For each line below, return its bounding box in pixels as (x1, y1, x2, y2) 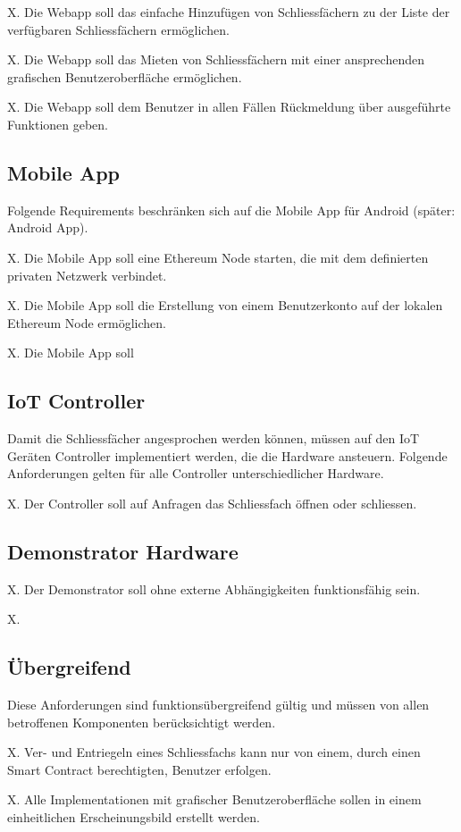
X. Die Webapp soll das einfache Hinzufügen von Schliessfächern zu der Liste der (7, 3, 450, 21)
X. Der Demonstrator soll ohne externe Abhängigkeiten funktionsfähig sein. (7, 579, 421, 598)
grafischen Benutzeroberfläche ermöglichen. (7, 67, 242, 86)
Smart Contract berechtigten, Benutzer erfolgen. (7, 760, 272, 778)
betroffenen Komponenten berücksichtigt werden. (7, 712, 276, 731)
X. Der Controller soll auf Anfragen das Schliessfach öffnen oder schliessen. (7, 493, 417, 512)
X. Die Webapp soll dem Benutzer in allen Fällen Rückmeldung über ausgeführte (7, 97, 451, 116)
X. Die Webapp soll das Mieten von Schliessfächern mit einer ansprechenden (7, 50, 424, 69)
